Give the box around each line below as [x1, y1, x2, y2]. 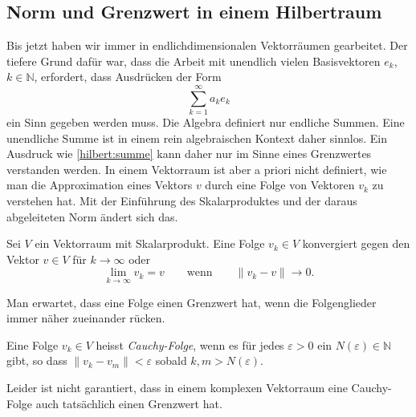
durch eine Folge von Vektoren [205, 176, 355, 193]
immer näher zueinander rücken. [6, 310, 165, 326]
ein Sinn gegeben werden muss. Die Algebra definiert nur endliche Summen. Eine [6, 114, 405, 131]
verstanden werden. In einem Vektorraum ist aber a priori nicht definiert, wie [6, 160, 387, 177]
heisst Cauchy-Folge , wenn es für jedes [96, 336, 284, 353]
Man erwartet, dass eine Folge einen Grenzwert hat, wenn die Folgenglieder [6, 294, 377, 310]
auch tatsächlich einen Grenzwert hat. [35, 395, 222, 411]
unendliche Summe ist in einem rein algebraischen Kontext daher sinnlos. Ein [6, 129, 387, 146]
